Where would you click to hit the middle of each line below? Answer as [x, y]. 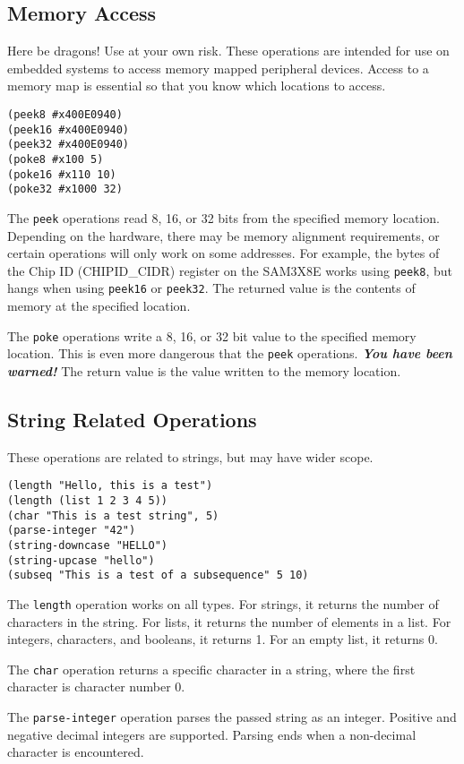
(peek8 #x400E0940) [65, 114]
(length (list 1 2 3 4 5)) [87, 501]
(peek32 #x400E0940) [69, 145]
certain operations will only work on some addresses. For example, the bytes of [223, 253]
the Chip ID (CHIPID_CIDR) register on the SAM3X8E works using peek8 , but [230, 270]
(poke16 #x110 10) [62, 174]
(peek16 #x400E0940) [69, 129]
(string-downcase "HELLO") [87, 545]
